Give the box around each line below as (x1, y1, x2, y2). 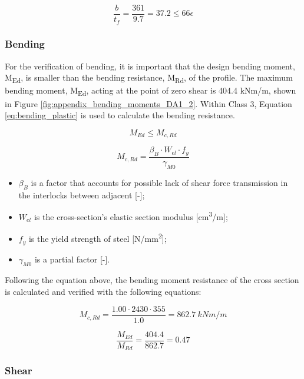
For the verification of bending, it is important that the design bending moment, (5, 59, 295, 72)
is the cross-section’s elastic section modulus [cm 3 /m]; (34, 209, 228, 222)
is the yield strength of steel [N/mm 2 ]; (28, 231, 167, 245)
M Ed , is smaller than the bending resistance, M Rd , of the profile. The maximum (5, 71, 293, 85)
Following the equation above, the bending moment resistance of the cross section (5, 274, 299, 286)
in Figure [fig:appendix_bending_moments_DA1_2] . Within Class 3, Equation (5, 97, 292, 109)
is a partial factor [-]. (34, 252, 110, 265)
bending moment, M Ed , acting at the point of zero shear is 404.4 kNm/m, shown (5, 84, 296, 98)
